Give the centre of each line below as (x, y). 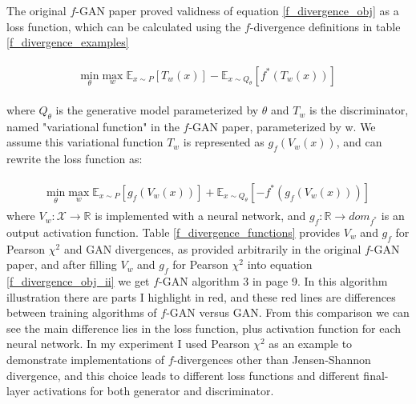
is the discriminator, (359, 110)
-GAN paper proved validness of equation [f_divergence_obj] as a (237, 10)
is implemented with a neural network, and (200, 216)
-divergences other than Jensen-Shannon (272, 360)
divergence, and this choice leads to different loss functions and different (183, 375)
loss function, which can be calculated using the (124, 26)
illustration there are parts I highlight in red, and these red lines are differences (201, 296)
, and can (359, 142)
